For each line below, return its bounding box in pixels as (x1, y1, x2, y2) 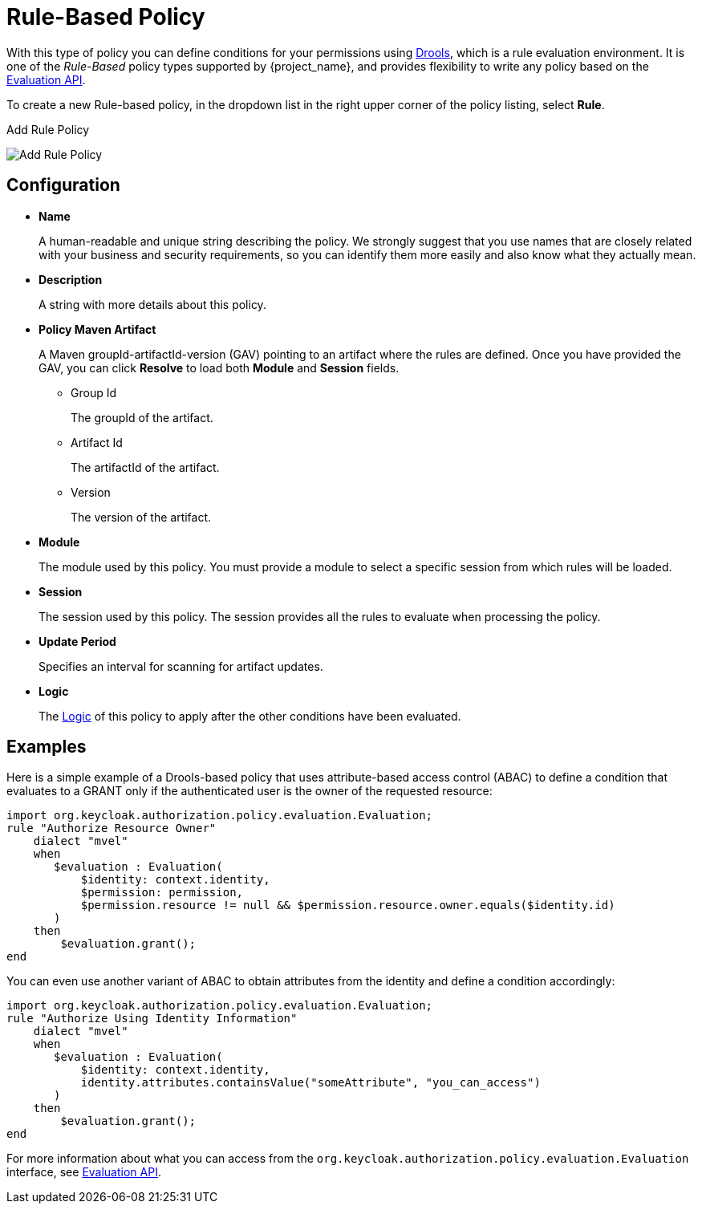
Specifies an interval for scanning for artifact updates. (39, 659, 323, 673)
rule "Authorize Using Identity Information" (6, 1012, 298, 1025)
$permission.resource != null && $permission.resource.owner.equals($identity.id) (80, 899, 615, 912)
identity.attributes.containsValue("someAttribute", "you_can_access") (80, 1076, 541, 1090)
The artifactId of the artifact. (71, 460, 220, 474)
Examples (6, 737, 87, 757)
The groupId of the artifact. (71, 410, 213, 424)
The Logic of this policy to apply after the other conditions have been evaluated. (39, 709, 461, 723)
